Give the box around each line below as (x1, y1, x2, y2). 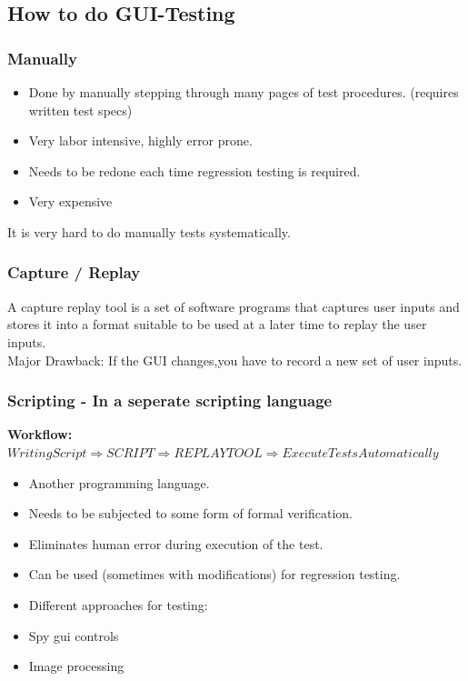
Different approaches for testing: (28, 595, 208, 614)
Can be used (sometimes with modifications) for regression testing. (28, 565, 401, 584)
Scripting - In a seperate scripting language (7, 389, 333, 412)
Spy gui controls (28, 626, 119, 645)
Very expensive (28, 192, 113, 211)
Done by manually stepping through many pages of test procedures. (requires (28, 83, 459, 101)
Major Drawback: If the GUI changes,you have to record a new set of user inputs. (7, 350, 463, 369)
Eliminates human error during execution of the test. (28, 534, 324, 553)
